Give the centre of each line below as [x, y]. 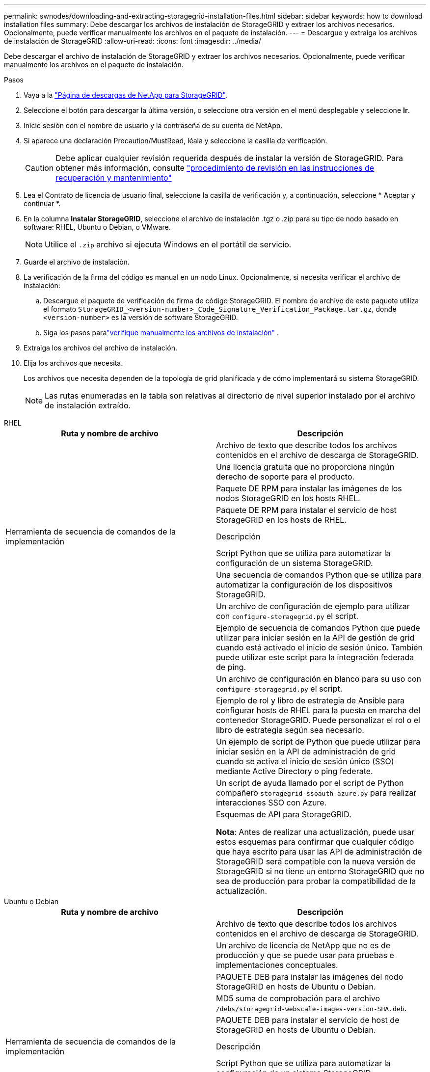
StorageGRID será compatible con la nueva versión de [316, 861]
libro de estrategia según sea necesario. [290, 730]
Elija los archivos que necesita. [73, 363]
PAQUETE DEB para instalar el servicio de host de [308, 1020]
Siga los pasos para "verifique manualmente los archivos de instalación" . [161, 333]
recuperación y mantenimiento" [114, 178]
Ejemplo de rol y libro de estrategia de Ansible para [310, 700]
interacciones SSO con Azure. [271, 803]
